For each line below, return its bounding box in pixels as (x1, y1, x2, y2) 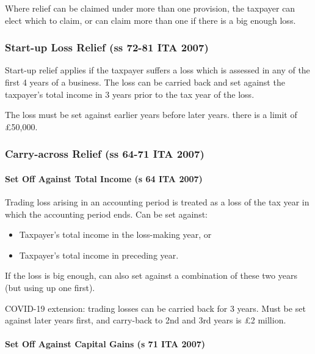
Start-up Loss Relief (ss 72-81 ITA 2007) (5, 40, 209, 55)
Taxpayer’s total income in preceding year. (19, 248, 179, 261)
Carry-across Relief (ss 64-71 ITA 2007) (5, 146, 205, 161)
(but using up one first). (5, 281, 95, 293)
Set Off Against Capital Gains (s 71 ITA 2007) (5, 337, 206, 350)
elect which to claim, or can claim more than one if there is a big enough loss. (5, 13, 296, 26)
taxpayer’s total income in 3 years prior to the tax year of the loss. (5, 87, 255, 100)
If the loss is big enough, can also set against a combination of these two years (5, 269, 297, 282)
